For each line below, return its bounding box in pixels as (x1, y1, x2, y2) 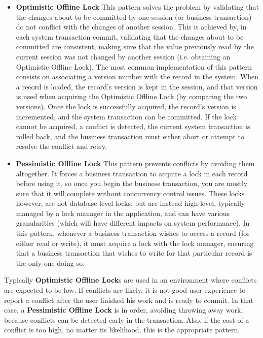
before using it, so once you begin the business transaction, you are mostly (16, 178, 248, 189)
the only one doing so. (16, 257, 85, 268)
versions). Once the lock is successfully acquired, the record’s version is (16, 101, 236, 111)
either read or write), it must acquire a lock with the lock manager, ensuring (16, 237, 254, 248)
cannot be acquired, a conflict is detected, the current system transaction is (16, 121, 250, 132)
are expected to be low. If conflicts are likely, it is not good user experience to (4, 285, 246, 295)
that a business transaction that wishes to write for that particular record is (16, 248, 252, 258)
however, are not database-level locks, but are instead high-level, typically (16, 198, 245, 208)
